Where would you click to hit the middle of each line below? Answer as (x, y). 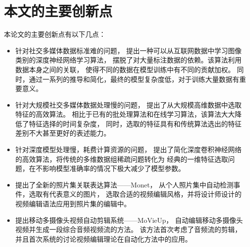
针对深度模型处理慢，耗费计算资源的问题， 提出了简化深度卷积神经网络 (128, 149)
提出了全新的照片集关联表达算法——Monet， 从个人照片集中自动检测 (124, 184)
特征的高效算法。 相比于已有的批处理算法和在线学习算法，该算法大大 (125, 114)
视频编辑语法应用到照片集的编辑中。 (73, 204)
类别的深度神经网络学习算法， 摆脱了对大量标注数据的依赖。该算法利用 (128, 60)
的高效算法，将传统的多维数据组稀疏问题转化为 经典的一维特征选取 (122, 159)
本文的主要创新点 (58, 11)
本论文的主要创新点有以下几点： (55, 34)
